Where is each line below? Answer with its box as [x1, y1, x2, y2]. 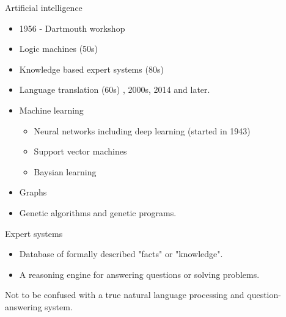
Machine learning [19, 103, 84, 116]
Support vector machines [34, 145, 127, 158]
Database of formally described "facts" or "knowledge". [19, 247, 223, 260]
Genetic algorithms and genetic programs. [19, 206, 177, 219]
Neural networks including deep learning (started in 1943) [34, 124, 251, 137]
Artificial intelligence [5, 1, 82, 13]
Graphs [19, 186, 47, 199]
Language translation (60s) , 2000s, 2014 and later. [19, 83, 210, 96]
